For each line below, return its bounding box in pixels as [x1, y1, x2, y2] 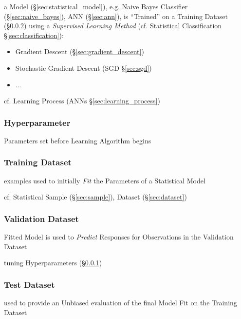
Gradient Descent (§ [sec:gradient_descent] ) [15, 46, 144, 57]
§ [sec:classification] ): [4, 30, 64, 40]
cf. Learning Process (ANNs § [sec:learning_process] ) [4, 96, 160, 106]
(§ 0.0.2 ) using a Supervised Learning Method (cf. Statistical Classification [4, 20, 222, 31]
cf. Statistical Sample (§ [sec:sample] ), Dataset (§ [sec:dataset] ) [4, 192, 187, 202]
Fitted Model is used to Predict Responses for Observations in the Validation [4, 232, 234, 242]
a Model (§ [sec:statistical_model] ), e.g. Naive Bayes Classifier [4, 1, 188, 11]
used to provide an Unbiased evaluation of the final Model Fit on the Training [4, 298, 237, 308]
